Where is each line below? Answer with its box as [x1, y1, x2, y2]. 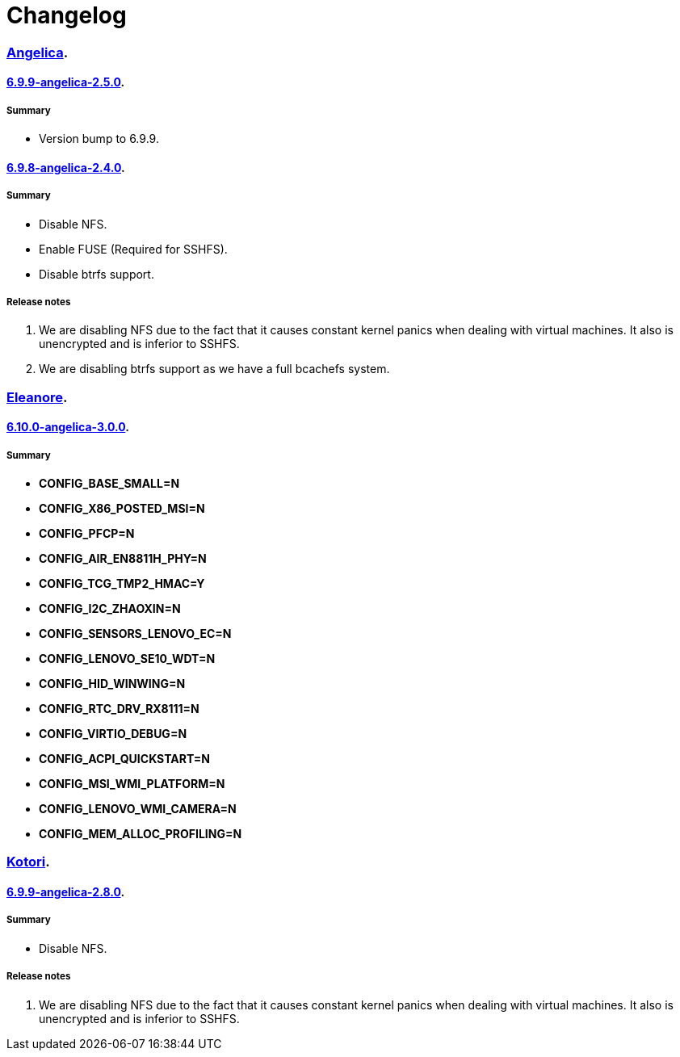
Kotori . [6, 854, 50, 870]
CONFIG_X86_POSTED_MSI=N [39, 501, 205, 516]
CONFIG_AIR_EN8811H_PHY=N [39, 552, 207, 566]
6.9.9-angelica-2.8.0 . [6, 885, 125, 900]
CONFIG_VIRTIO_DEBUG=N [39, 727, 187, 741]
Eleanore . [6, 388, 68, 405]
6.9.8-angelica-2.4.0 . [6, 160, 125, 174]
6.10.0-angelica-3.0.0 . [6, 420, 130, 434]
